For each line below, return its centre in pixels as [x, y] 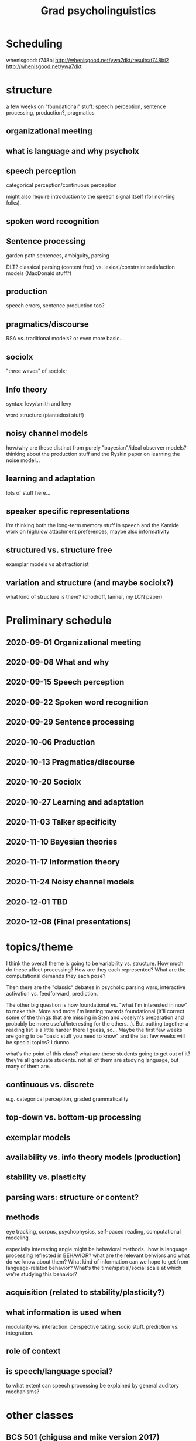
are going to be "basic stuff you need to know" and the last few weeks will [96, 1036]
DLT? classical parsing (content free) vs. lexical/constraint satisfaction [91, 267]
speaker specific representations [68, 511]
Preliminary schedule [59, 621]
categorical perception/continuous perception [61, 185]
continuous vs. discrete [50, 1085]
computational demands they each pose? [56, 976]
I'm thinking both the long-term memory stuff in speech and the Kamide [93, 525]
